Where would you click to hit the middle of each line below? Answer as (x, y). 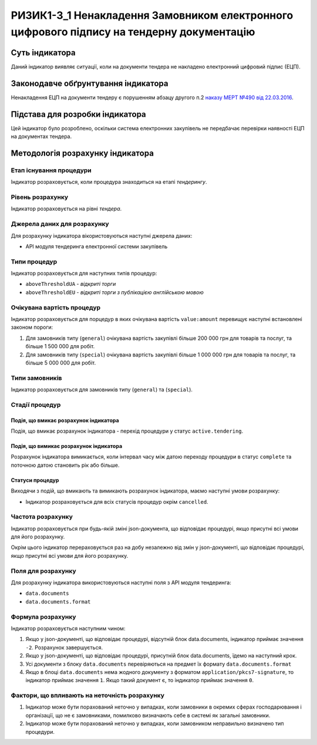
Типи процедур (34, 261)
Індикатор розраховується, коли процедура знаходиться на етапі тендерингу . (109, 182)
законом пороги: (32, 327)
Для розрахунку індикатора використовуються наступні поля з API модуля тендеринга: (121, 583)
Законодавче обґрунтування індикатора (90, 83)
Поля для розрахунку (43, 571)
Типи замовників (36, 377)
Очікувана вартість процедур (56, 307)
